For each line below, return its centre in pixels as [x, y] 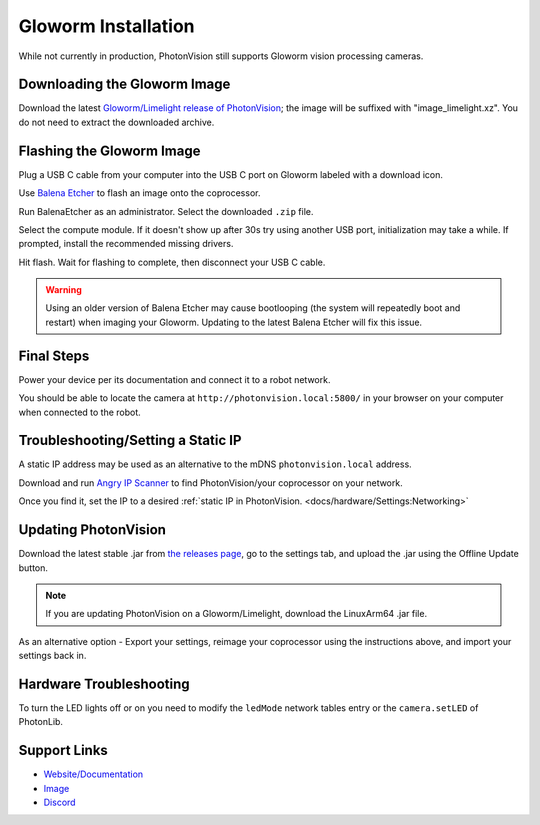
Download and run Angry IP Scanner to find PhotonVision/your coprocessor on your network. [211, 482]
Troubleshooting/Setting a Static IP [130, 440]
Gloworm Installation [106, 26]
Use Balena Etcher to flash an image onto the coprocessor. [139, 193]
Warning [63, 290]
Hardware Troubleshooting [104, 683]
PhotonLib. [41, 722]
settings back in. [52, 656]
